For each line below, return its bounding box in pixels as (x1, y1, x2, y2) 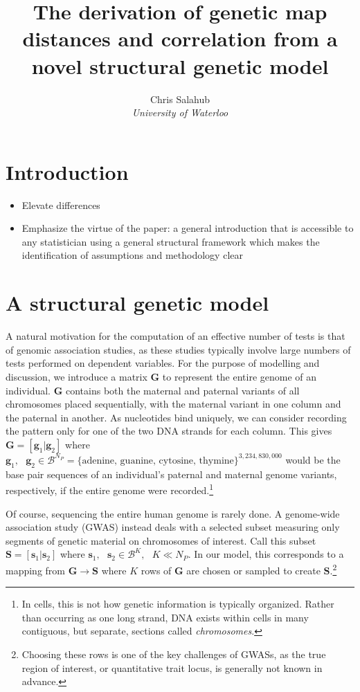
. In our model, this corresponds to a (188, 547, 344, 561)
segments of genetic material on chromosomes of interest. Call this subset (6, 533, 316, 547)
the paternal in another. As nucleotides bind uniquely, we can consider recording (6, 410, 347, 424)
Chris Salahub (150, 91, 210, 106)
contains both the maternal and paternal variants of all (65, 383, 300, 397)
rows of (141, 563, 172, 577)
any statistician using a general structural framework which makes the (21, 234, 320, 248)
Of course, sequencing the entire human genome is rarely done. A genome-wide (6, 506, 340, 520)
